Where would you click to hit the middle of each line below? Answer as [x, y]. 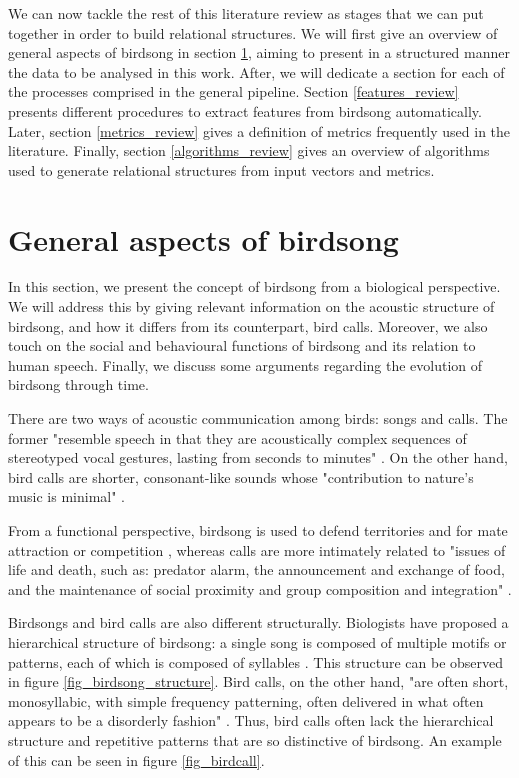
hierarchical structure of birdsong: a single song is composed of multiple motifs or [257, 641]
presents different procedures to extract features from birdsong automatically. [245, 110]
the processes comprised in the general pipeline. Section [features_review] [233, 91]
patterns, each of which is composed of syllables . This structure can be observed [256, 661]
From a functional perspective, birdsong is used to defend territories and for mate [258, 530]
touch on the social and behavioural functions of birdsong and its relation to [242, 345]
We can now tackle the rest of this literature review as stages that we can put [246, 13]
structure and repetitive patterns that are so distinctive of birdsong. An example [255, 739]
